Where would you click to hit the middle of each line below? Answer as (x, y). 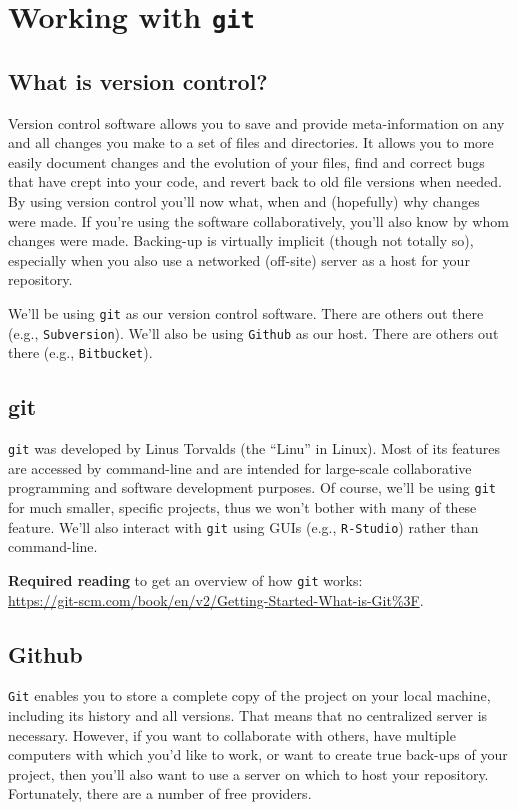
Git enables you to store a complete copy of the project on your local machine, (249, 695)
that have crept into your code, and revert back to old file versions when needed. (255, 181)
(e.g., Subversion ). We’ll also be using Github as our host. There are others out (253, 332)
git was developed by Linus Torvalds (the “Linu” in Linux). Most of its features (254, 448)
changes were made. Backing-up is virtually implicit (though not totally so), (241, 240)
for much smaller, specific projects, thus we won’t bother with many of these (242, 507)
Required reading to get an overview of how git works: (185, 579)
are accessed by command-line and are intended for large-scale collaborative (240, 467)
